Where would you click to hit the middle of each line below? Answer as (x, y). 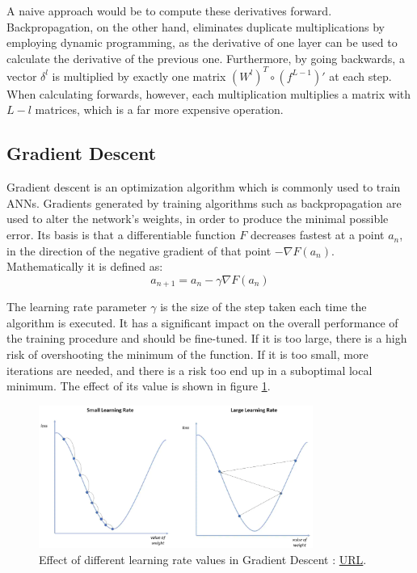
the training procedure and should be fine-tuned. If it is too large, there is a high (207, 338)
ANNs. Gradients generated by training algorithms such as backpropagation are (204, 202)
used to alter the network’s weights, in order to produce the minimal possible (198, 219)
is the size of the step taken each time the (263, 307)
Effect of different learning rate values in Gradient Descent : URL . (203, 559)
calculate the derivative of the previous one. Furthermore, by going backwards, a (206, 58)
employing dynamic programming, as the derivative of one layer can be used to (202, 42)
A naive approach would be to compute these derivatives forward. (169, 11)
